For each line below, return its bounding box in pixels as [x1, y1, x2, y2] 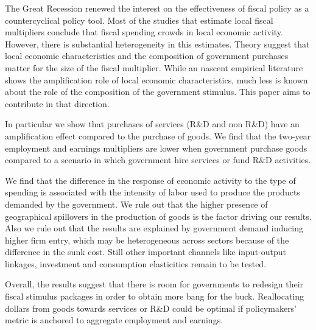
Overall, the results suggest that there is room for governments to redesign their [5, 278, 304, 290]
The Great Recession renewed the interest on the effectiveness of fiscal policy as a [5, 2, 309, 14]
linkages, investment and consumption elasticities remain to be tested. [5, 257, 267, 270]
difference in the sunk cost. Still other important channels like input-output [5, 245, 286, 258]
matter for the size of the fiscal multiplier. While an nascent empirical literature [5, 61, 303, 74]
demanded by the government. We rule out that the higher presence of [5, 197, 268, 210]
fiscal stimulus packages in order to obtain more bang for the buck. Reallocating [5, 290, 304, 303]
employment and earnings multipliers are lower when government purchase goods [5, 141, 307, 154]
